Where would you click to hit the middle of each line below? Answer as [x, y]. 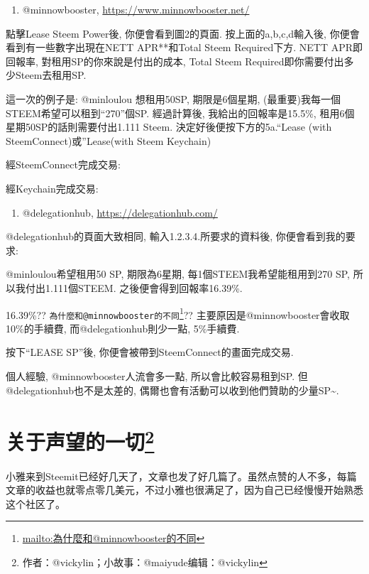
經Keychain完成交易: [52, 188]
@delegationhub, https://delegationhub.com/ [120, 212]
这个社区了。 [35, 503]
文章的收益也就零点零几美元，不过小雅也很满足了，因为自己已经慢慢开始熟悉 [184, 490]
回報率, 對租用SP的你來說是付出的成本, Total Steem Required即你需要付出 [175, 61]
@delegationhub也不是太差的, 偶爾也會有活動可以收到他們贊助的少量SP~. [172, 390]
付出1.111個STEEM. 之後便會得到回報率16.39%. [134, 287]
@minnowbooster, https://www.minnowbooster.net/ [136, 9]
